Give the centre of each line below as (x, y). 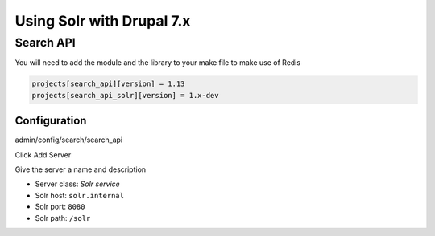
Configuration (51, 121)
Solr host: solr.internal (80, 195)
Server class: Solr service (77, 184)
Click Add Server (43, 155)
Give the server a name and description (81, 169)
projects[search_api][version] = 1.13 (108, 84)
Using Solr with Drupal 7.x (103, 21)
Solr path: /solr (63, 218)
